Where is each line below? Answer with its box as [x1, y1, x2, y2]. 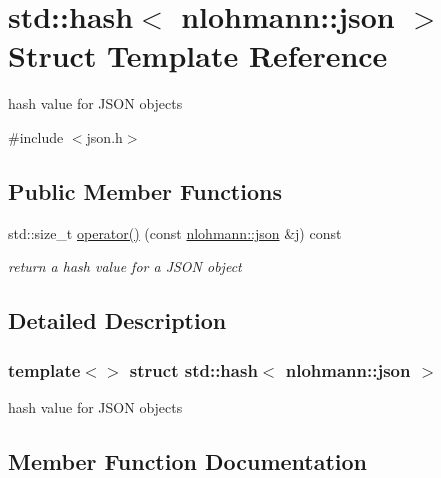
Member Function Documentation [8, 445, 368, 476]
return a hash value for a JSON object [8, 256, 242, 277]
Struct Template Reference [8, 35, 388, 76]
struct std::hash [129, 357, 258, 382]
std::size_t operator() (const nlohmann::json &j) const [8, 222, 342, 243]
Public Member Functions [8, 175, 282, 206]
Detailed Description [8, 305, 227, 336]
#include [8, 126, 64, 147]
